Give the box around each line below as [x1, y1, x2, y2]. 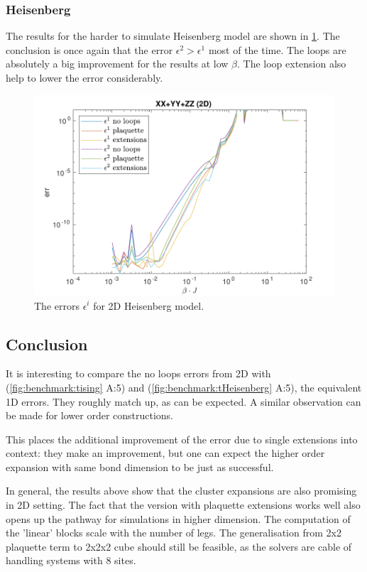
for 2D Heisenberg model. [93, 298, 204, 313]
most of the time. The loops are [208, 42, 346, 57]
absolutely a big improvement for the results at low [6, 56, 229, 71]
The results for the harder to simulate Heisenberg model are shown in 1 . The [6, 28, 340, 43]
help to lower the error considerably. [6, 70, 163, 85]
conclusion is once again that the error [6, 42, 173, 57]
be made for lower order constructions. [6, 408, 174, 423]
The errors [34, 298, 80, 313]
